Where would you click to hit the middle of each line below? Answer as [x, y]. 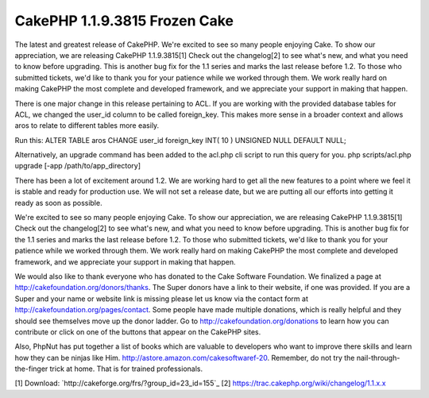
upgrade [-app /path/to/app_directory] [77, 166]
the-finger [31, 369]
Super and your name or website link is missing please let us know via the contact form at [162, 299]
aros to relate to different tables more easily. [87, 126]
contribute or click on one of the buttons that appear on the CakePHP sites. [138, 332]
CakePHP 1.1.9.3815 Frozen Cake [124, 21]
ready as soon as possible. [58, 203]
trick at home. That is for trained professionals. [126, 369]
